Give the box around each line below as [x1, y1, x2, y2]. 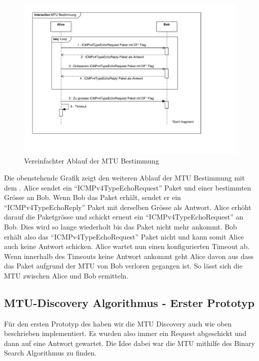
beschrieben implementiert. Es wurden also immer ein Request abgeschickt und [4, 328, 246, 338]
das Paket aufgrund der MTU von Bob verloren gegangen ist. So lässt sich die [4, 260, 242, 271]
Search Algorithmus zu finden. [4, 347, 96, 358]
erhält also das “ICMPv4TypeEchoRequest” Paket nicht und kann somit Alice [4, 231, 244, 241]
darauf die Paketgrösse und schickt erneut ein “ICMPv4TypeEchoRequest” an [4, 211, 243, 222]
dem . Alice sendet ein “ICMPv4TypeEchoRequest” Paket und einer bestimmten [4, 182, 251, 192]
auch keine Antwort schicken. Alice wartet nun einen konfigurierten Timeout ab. [4, 241, 249, 251]
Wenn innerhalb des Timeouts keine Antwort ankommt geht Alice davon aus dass [4, 250, 253, 261]
